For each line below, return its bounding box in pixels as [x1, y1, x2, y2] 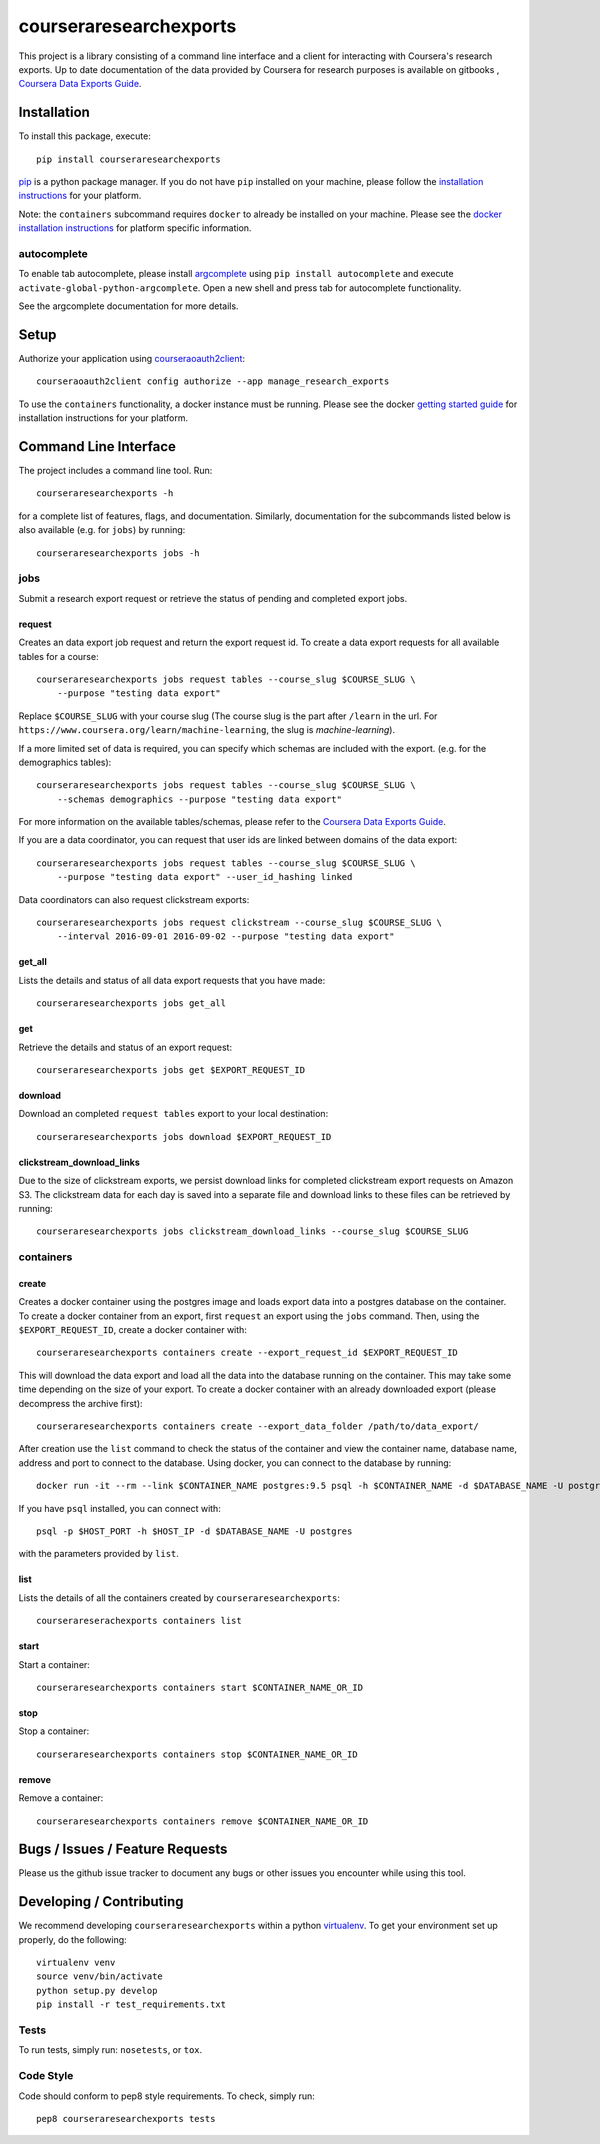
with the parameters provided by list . [18, 1548, 180, 1560]
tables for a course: [18, 650, 99, 662]
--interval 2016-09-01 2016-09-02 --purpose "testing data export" [56, 931, 395, 942]
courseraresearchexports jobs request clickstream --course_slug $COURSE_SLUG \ [36, 917, 443, 929]
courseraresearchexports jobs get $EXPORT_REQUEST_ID [36, 1065, 305, 1075]
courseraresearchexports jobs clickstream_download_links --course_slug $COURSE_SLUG [36, 1226, 469, 1237]
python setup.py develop [36, 1985, 158, 1996]
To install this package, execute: [18, 130, 152, 142]
